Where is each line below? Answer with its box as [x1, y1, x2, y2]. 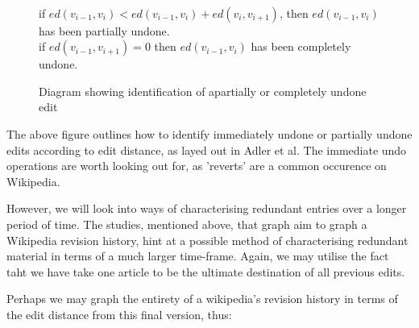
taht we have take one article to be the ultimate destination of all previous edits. [6, 263, 405, 280]
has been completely [251, 38, 351, 55]
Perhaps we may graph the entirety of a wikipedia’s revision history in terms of [6, 290, 398, 307]
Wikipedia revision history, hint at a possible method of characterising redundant [6, 231, 409, 248]
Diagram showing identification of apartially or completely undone [39, 82, 367, 99]
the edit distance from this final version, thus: [6, 305, 232, 322]
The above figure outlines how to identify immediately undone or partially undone [6, 125, 413, 142]
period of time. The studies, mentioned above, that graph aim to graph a [6, 215, 367, 232]
